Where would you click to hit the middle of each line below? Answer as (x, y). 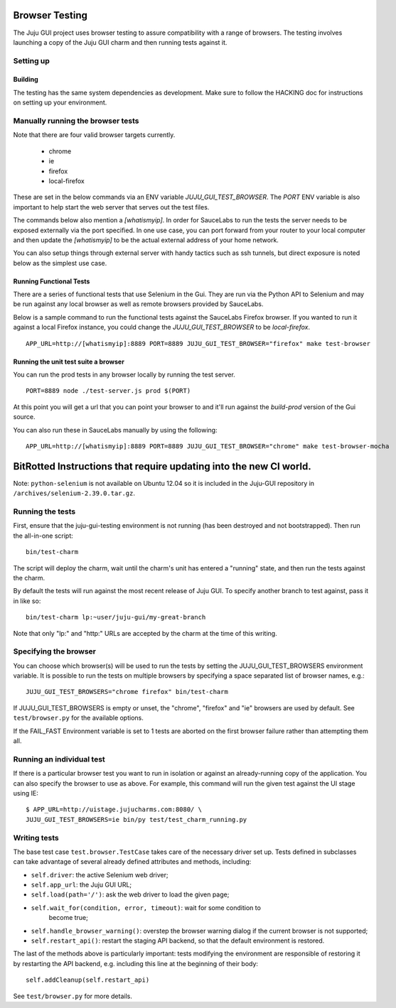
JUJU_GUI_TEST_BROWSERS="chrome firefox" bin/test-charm (127, 692)
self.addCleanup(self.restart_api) (88, 980)
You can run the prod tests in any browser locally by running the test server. (124, 375)
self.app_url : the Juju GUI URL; (81, 885)
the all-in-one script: (43, 536)
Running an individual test (59, 759)
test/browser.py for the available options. (78, 718)
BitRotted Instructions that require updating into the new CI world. (162, 466)
